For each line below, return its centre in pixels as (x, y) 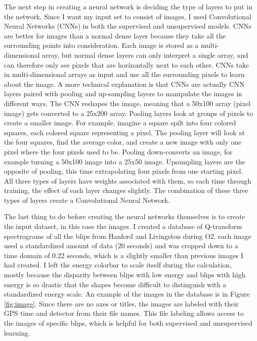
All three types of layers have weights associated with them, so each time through (128, 180)
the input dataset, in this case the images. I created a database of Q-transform (123, 226)
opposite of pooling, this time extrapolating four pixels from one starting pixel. (124, 171)
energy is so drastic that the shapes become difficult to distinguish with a (115, 284)
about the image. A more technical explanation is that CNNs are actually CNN (124, 84)
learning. (17, 332)
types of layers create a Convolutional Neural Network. (87, 200)
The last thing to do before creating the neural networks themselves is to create (125, 216)
